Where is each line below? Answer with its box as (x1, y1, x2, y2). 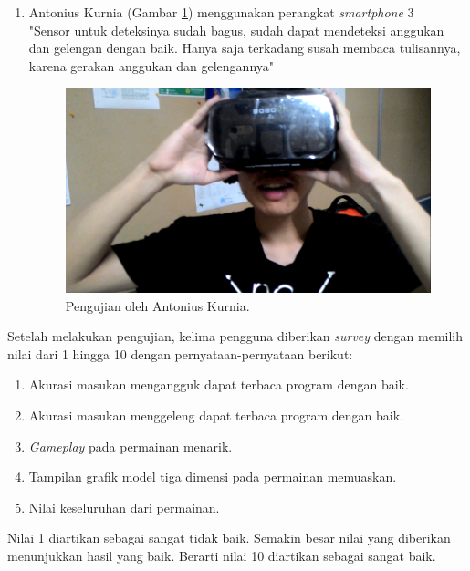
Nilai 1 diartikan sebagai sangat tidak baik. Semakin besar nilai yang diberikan (7, 528, 451, 547)
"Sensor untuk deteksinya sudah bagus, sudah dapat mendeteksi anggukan (28, 20, 444, 39)
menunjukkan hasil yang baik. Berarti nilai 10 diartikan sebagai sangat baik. (7, 546, 436, 566)
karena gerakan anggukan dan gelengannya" (28, 56, 275, 75)
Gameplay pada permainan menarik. (28, 436, 233, 455)
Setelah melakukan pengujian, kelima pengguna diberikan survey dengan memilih (7, 327, 464, 346)
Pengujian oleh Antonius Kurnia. (65, 296, 250, 315)
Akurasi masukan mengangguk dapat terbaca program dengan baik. (28, 375, 409, 394)
